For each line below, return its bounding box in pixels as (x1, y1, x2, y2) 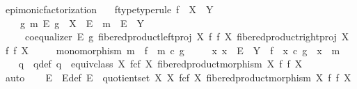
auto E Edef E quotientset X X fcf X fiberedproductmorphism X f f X (5, 70, 351, 84)
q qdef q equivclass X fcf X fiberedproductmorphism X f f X (18, 56, 303, 71)
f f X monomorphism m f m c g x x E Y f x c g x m (5, 42, 340, 57)
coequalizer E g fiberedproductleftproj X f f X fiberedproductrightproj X (24, 29, 349, 44)
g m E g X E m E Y (19, 15, 144, 30)
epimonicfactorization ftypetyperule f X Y (5, 2, 214, 16)
